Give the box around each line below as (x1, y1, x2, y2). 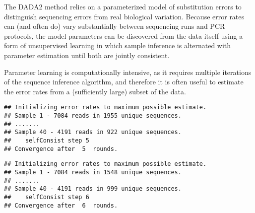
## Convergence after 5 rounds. (4, 145, 118, 152)
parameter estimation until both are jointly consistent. (4, 50, 170, 60)
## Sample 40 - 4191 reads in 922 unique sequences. (4, 129, 182, 136)
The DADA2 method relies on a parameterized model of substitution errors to (4, 1, 242, 11)
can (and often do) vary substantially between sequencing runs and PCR (4, 21, 225, 31)
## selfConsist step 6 (4, 193, 89, 201)
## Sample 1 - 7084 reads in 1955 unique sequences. (4, 112, 182, 119)
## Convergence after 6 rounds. (4, 202, 118, 209)
